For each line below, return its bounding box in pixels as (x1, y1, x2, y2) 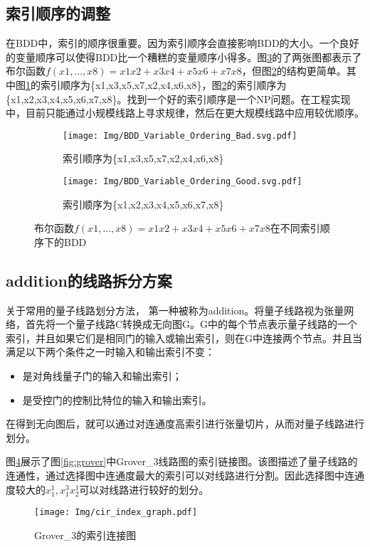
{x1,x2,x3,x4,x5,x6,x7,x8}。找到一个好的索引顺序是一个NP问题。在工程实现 (6, 91, 351, 106)
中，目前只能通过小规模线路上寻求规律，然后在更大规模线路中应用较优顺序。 (6, 105, 364, 120)
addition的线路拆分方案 (6, 269, 172, 291)
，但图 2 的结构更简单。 (241, 63, 347, 78)
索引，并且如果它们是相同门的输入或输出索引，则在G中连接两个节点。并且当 (6, 330, 362, 345)
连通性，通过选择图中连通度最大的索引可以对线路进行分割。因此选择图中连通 (6, 468, 364, 482)
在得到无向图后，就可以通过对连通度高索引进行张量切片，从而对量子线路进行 (6, 416, 364, 431)
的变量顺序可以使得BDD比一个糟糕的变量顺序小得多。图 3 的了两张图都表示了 (6, 49, 362, 64)
